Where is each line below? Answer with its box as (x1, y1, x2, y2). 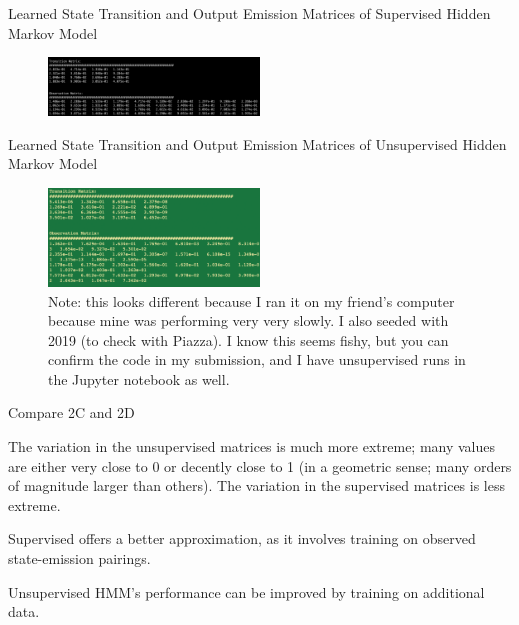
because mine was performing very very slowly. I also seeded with (48, 310, 449, 331)
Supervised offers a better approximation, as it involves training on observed (8, 528, 476, 549)
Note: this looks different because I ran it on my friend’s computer (48, 290, 455, 311)
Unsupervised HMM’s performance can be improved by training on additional (8, 581, 485, 602)
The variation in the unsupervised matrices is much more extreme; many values (8, 436, 496, 457)
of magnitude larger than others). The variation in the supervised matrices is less (8, 475, 505, 496)
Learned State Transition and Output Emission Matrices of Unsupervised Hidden (8, 133, 507, 154)
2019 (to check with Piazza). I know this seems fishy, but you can (48, 329, 449, 350)
